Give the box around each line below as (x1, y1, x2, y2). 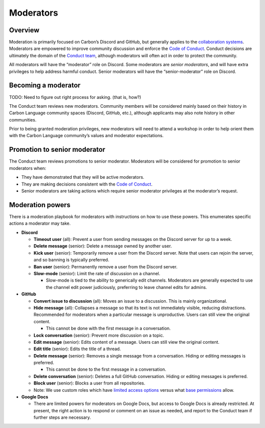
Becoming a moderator (9, 81, 81, 90)
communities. (9, 117, 37, 122)
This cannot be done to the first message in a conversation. (46, 366, 166, 372)
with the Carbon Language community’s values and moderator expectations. (9, 133, 164, 139)
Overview (9, 26, 40, 34)
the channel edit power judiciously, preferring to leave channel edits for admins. (46, 284, 207, 290)
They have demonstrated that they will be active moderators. (21, 174, 145, 180)
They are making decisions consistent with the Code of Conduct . (21, 181, 153, 187)
